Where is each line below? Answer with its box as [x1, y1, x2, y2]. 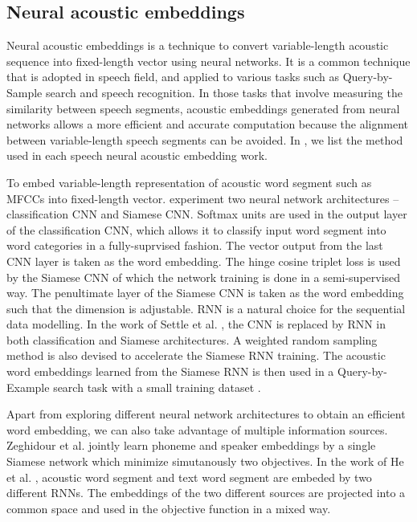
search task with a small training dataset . [53, 378, 261, 395]
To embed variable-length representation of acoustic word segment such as [6, 173, 372, 190]
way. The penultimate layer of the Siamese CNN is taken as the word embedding [6, 284, 404, 301]
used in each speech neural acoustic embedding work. [6, 147, 268, 164]
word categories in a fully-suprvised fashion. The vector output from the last [6, 237, 383, 254]
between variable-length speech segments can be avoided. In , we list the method [6, 131, 403, 148]
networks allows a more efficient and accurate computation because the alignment [6, 116, 409, 133]
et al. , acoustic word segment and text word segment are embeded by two [6, 468, 372, 485]
